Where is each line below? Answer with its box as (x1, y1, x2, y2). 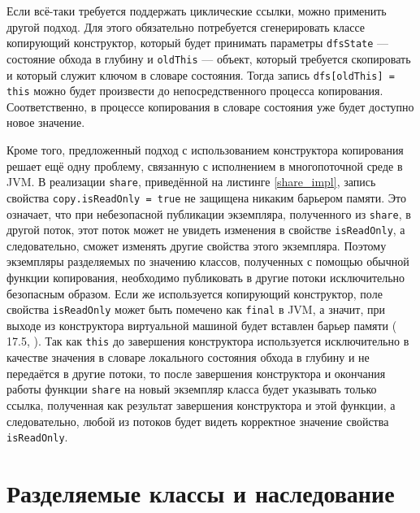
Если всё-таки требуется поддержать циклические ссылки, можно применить (6, 2, 387, 19)
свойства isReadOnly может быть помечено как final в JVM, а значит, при (6, 301, 385, 318)
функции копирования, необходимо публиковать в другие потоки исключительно (6, 269, 405, 285)
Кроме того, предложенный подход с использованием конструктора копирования (6, 141, 404, 158)
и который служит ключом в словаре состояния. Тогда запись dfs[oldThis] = (6, 66, 395, 83)
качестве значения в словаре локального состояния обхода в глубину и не (6, 349, 370, 366)
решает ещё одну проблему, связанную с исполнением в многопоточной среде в (6, 157, 403, 174)
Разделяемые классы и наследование (6, 476, 395, 509)
